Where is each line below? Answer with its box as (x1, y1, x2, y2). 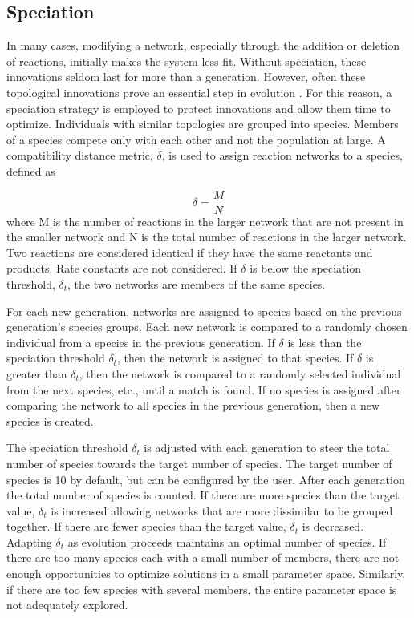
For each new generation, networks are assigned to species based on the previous (6, 302, 402, 319)
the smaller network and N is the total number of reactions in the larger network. (6, 228, 407, 245)
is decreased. (302, 518, 364, 535)
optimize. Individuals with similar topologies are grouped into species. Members (6, 115, 399, 132)
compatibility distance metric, (6, 147, 153, 164)
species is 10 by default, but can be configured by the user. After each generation (6, 471, 405, 487)
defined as (6, 162, 55, 179)
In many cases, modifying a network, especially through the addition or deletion (6, 37, 400, 54)
